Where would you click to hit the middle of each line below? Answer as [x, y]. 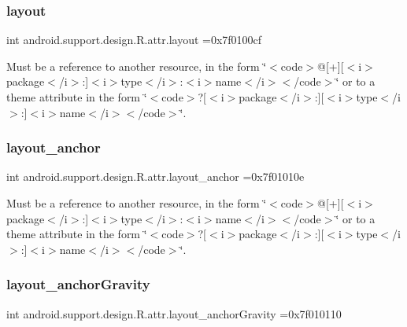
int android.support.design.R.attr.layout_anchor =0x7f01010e [155, 176]
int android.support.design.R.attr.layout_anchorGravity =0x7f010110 [174, 313]
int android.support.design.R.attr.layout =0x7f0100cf [134, 40]
